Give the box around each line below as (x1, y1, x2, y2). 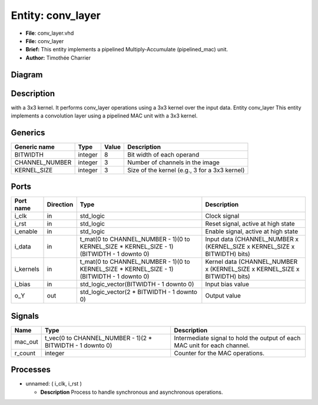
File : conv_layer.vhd (25, 30, 74, 37)
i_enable (14, 227, 38, 236)
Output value (205, 292, 241, 300)
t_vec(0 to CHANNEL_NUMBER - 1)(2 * (44, 334, 153, 342)
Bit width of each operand (127, 151, 200, 159)
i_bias (14, 280, 31, 289)
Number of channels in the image (127, 158, 220, 166)
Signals (11, 311, 39, 321)
